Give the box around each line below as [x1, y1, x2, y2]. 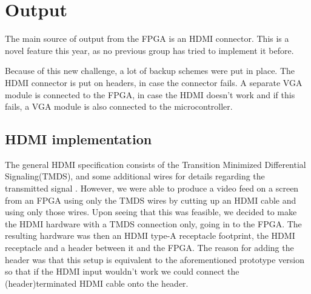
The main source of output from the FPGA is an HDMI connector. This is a [5, 32, 289, 45]
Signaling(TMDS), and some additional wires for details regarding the [5, 170, 265, 182]
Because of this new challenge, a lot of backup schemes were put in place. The [5, 64, 295, 77]
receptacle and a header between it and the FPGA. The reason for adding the [5, 241, 294, 254]
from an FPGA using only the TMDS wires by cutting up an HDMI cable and [5, 193, 296, 206]
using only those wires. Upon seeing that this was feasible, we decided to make [5, 205, 297, 218]
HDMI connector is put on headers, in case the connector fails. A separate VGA [5, 76, 303, 89]
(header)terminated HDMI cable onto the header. [5, 276, 189, 289]
